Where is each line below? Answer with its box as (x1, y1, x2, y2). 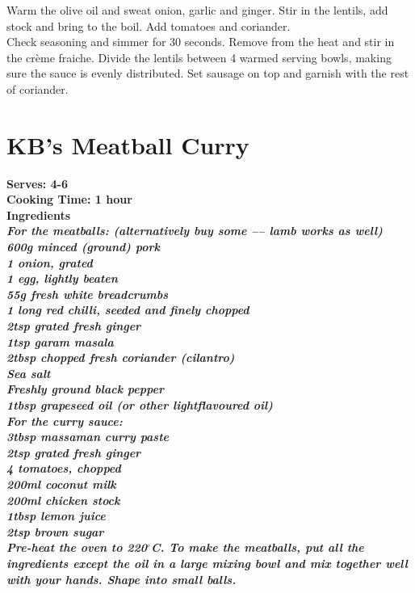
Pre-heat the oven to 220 (6, 539, 148, 556)
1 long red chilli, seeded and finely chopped (6, 301, 249, 318)
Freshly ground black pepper (6, 381, 164, 397)
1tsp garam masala (6, 333, 114, 350)
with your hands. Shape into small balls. (6, 570, 237, 587)
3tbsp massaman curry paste (6, 428, 170, 445)
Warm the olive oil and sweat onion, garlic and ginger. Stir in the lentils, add (6, 2, 388, 18)
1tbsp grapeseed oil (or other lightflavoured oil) (6, 397, 273, 413)
